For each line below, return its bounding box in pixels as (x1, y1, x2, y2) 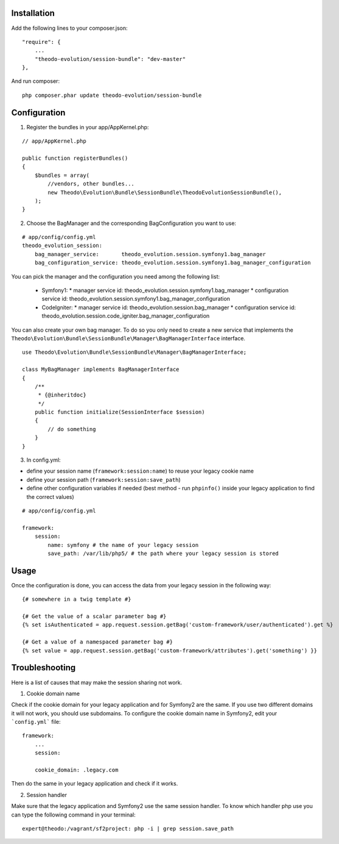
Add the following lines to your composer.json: (11, 24, 128, 32)
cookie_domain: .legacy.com (34, 767, 119, 774)
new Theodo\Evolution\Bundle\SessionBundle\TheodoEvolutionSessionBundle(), (47, 189, 282, 196)
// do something (47, 426, 96, 432)
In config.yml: (26, 456, 61, 463)
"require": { (22, 38, 61, 45)
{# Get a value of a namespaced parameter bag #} (22, 638, 173, 646)
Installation (11, 8, 55, 18)
